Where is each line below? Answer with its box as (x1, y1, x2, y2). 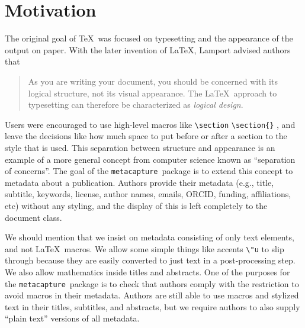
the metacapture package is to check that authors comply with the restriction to (5, 277, 299, 290)
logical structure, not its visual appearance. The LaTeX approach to (28, 86, 277, 99)
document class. (5, 211, 62, 223)
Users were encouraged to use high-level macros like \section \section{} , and (5, 118, 296, 130)
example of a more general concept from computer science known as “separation (5, 153, 296, 165)
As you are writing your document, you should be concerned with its (28, 75, 278, 87)
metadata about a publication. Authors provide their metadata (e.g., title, (5, 176, 274, 188)
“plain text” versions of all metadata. (5, 312, 140, 324)
